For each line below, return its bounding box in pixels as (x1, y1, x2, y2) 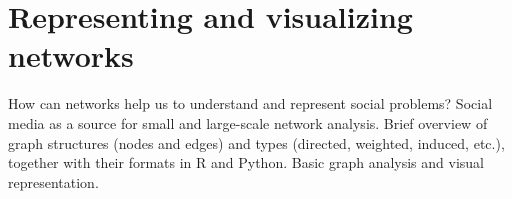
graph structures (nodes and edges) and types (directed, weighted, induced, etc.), (8, 132, 505, 153)
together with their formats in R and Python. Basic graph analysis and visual (8, 152, 484, 173)
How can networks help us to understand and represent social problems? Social (8, 93, 493, 114)
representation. (8, 171, 99, 192)
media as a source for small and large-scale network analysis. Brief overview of (8, 112, 488, 133)
